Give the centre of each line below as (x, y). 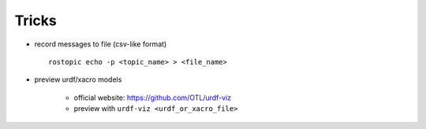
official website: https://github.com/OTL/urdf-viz (153, 98)
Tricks (35, 20)
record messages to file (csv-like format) (101, 44)
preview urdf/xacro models (78, 79)
